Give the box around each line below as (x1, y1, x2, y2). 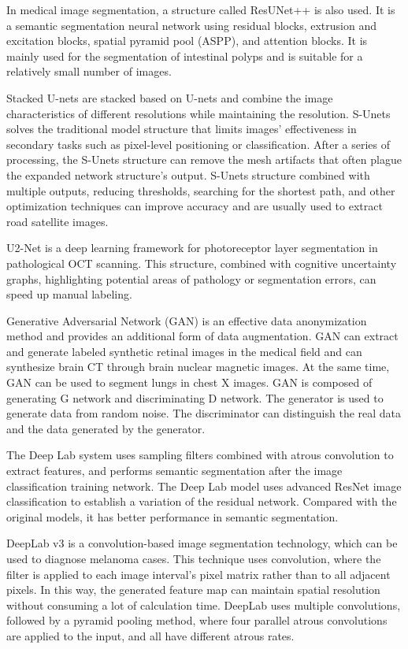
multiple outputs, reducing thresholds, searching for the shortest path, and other (6, 182, 395, 198)
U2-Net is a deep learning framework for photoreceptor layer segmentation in (6, 239, 378, 256)
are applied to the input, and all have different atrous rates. (6, 627, 295, 643)
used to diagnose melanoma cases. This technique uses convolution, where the (6, 551, 381, 566)
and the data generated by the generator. (6, 420, 206, 436)
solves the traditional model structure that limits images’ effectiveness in (6, 121, 357, 137)
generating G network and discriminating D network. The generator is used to (6, 389, 384, 406)
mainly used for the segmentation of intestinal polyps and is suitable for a (6, 47, 363, 64)
